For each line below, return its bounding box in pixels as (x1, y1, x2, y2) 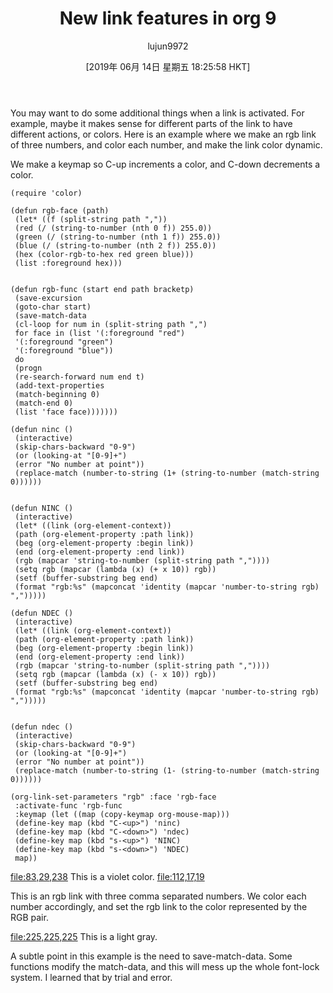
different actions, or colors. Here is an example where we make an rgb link (10, 128, 317, 140)
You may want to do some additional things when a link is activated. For (10, 107, 305, 119)
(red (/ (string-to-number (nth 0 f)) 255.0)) (14, 223, 213, 233)
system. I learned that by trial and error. (10, 971, 173, 983)
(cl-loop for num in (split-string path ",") (14, 319, 208, 329)
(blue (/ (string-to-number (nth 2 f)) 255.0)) (14, 240, 217, 251)
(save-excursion (14, 293, 83, 303)
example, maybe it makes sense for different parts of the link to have (10, 117, 293, 129)
